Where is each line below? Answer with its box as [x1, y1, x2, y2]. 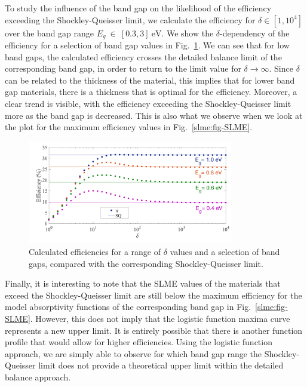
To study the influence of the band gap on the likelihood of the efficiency [5, 2, 272, 14]
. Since [269, 62, 293, 75]
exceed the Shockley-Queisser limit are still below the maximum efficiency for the [5, 288, 302, 301]
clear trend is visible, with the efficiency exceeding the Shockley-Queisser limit [5, 97, 291, 110]
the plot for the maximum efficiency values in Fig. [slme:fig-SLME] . [5, 121, 253, 133]
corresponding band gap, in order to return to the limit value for [5, 62, 241, 75]
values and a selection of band [170, 245, 280, 257]
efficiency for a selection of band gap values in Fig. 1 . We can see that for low [5, 39, 290, 51]
